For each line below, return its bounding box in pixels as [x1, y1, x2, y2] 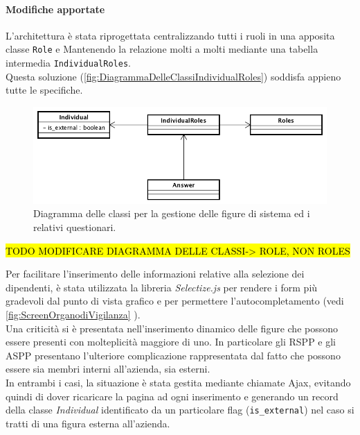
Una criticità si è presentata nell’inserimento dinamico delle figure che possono [6, 321, 339, 335]
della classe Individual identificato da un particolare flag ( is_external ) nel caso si [6, 402, 354, 417]
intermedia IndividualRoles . [6, 56, 131, 70]
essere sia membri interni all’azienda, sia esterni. [6, 361, 210, 376]
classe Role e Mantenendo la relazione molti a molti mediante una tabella [6, 42, 318, 56]
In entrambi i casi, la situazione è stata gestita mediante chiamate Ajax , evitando [6, 375, 351, 389]
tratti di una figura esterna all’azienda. [6, 416, 170, 430]
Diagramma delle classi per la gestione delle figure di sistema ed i [33, 206, 310, 221]
